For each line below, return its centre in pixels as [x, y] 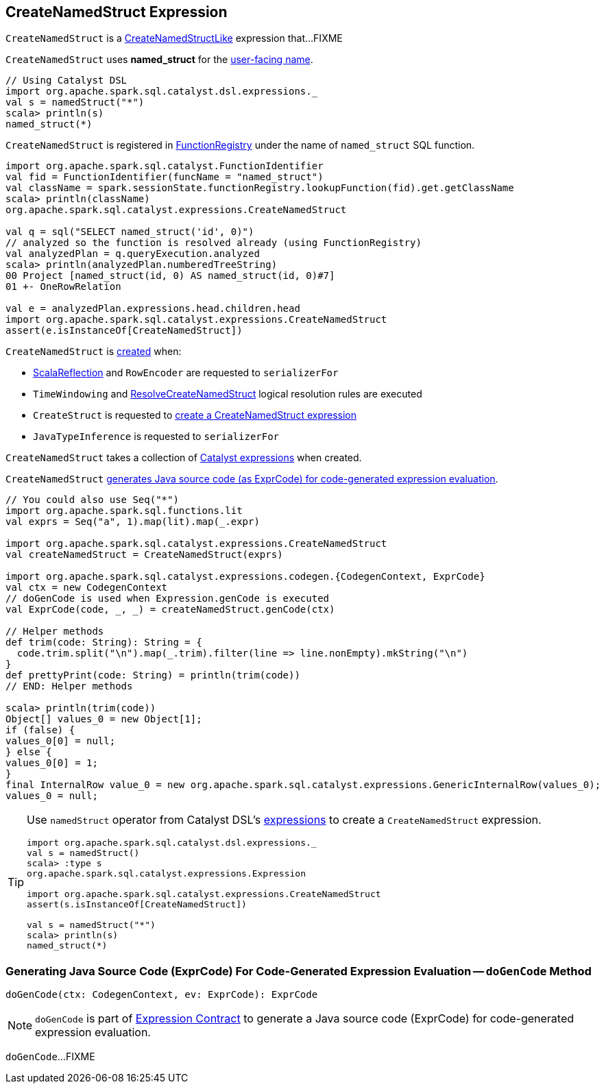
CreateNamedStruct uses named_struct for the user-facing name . [159, 60]
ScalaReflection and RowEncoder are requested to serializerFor [186, 373]
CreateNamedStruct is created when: [94, 352]
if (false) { [40, 730]
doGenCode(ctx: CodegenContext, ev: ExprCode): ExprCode [162, 995]
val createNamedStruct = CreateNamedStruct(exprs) [144, 555]
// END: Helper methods [69, 686]
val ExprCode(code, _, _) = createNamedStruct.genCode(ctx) [170, 610]
